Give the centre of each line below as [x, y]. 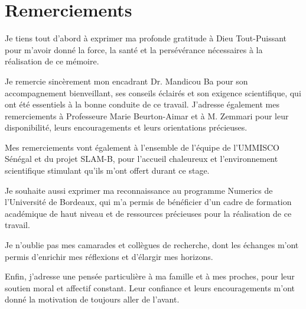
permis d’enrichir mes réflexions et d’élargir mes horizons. [109, 256]
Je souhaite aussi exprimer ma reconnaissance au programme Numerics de [139, 190]
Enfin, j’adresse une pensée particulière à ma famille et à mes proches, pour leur [150, 276]
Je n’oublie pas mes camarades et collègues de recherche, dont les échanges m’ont [152, 245]
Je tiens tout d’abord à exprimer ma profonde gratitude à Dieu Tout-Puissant [146, 38]
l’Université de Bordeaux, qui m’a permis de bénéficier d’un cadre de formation [148, 202]
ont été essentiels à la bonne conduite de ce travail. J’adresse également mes [142, 104]
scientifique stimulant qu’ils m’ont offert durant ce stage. [107, 170]
